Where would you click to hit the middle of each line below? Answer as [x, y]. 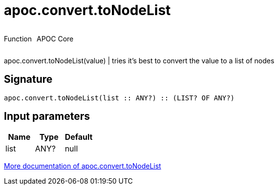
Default [79, 137]
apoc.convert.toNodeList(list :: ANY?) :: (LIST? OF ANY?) [119, 98]
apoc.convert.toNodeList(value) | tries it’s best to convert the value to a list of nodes [139, 60]
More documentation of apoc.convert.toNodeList [83, 166]
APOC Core [55, 38]
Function [18, 38]
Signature [28, 79]
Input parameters [47, 116]
